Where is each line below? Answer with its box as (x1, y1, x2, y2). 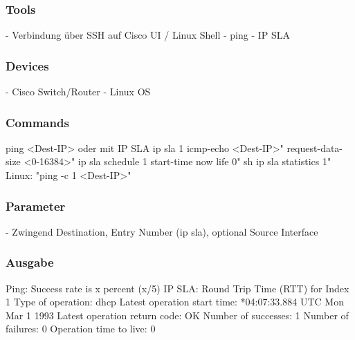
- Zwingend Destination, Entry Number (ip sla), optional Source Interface (6, 224, 318, 238)
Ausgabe (6, 254, 54, 271)
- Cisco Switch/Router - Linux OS (6, 84, 151, 99)
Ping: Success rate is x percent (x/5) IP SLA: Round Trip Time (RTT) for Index (6, 281, 349, 295)
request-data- (286, 140, 343, 155)
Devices (6, 57, 49, 74)
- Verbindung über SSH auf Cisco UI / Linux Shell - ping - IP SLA (6, 28, 291, 42)
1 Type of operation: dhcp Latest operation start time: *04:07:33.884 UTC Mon (6, 294, 344, 309)
